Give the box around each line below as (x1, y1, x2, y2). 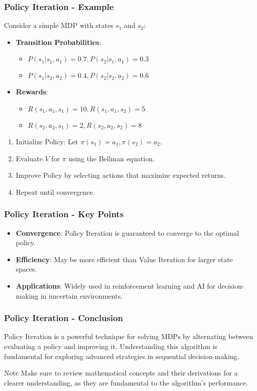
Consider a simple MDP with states (4, 20, 113, 30)
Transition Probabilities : (15, 36, 101, 47)
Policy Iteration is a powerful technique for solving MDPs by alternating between (4, 331, 253, 342)
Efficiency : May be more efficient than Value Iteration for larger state (15, 254, 233, 264)
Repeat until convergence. (15, 186, 95, 197)
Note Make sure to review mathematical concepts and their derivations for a (4, 368, 238, 378)
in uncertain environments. (40, 290, 123, 301)
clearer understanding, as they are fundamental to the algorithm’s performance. (4, 377, 248, 388)
